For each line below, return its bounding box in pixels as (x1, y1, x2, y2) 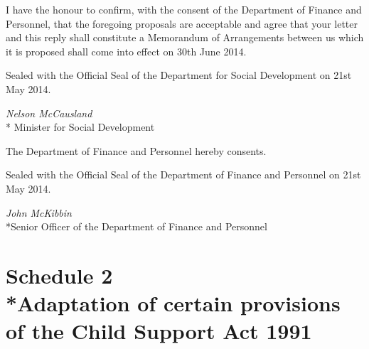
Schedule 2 (6, 260, 113, 289)
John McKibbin (6, 205, 72, 220)
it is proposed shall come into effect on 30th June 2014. (6, 43, 247, 58)
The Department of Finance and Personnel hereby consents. (6, 143, 267, 158)
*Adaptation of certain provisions (6, 289, 341, 318)
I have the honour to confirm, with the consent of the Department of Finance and (6, 2, 362, 16)
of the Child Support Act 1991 (6, 316, 312, 345)
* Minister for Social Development (6, 119, 155, 134)
